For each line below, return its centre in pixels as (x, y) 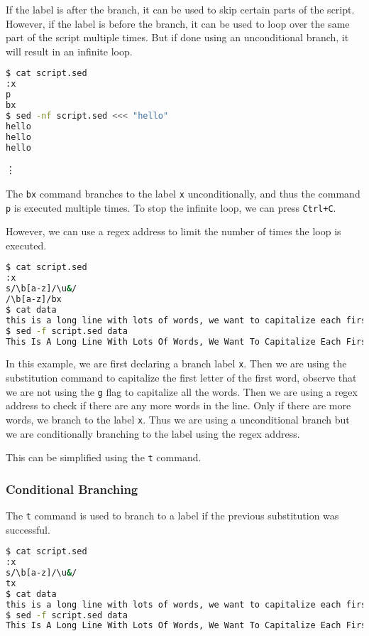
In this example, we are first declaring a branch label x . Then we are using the (176, 363)
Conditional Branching (72, 489)
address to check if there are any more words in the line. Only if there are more (178, 405)
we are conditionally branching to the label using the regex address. (153, 433)
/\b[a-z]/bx (34, 300)
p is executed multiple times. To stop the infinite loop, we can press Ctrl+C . (171, 207)
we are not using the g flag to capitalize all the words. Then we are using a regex (182, 391)
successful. (28, 529)
